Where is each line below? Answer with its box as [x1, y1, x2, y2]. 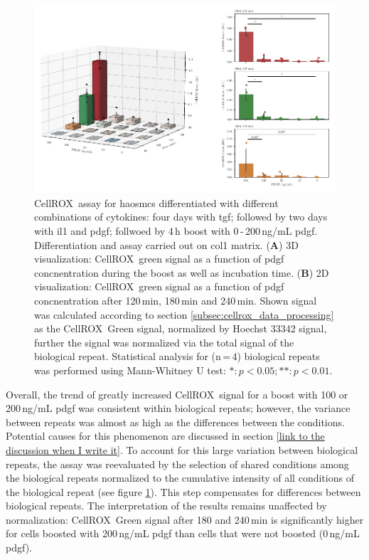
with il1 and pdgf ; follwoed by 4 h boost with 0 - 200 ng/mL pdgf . [34, 223, 318, 238]
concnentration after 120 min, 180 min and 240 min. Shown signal [34, 292, 317, 307]
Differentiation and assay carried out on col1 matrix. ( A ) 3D [34, 237, 299, 252]
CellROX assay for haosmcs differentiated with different [34, 195, 279, 210]
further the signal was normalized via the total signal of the [34, 334, 294, 349]
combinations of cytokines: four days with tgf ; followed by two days [34, 209, 328, 224]
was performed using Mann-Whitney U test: [34, 362, 226, 377]
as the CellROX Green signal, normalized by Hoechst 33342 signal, [34, 321, 327, 336]
